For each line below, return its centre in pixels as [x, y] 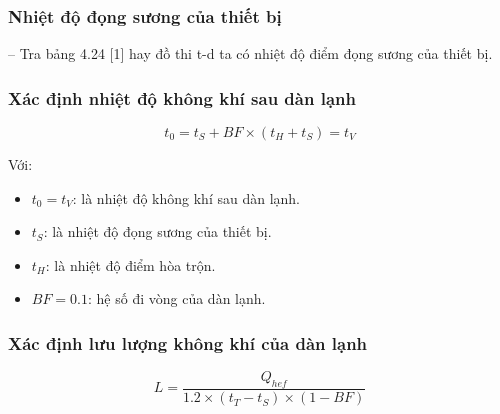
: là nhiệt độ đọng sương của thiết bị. [157, 231]
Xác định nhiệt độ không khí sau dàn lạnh [182, 97]
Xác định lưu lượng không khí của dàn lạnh [188, 342]
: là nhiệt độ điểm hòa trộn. [130, 264]
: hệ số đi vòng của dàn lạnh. [177, 298]
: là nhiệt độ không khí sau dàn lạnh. [186, 197]
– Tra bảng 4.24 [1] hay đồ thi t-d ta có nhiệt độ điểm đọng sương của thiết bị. [250, 53]
